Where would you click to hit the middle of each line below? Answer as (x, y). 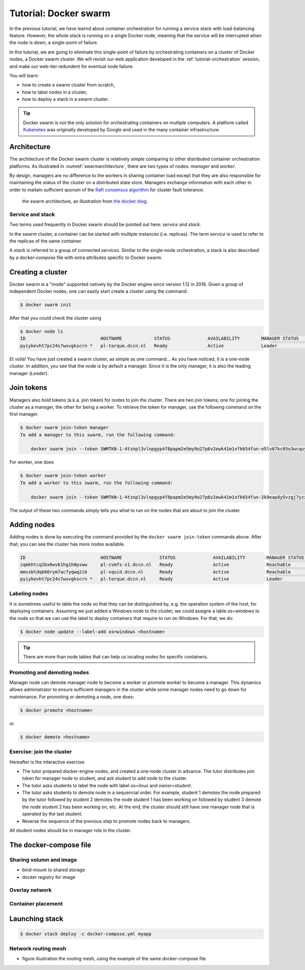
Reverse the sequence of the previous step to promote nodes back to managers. (106, 821)
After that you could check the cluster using (55, 318)
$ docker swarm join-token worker (63, 476)
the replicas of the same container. (46, 241)
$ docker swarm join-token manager (64, 428)
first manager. (24, 414)
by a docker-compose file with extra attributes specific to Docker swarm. (86, 258)
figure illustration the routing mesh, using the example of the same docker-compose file (114, 959)
